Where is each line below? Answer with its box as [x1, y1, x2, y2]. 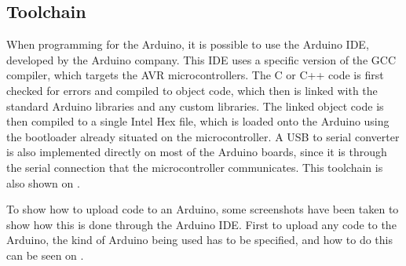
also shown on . [6, 174, 80, 191]
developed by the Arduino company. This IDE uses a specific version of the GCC [6, 51, 396, 67]
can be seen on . [6, 246, 84, 263]
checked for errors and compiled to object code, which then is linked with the [6, 82, 378, 98]
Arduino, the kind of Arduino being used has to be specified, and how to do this [6, 231, 393, 248]
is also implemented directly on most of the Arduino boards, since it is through [6, 144, 387, 160]
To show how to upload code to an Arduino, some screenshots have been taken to [6, 201, 399, 217]
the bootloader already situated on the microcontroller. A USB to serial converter [6, 128, 400, 144]
